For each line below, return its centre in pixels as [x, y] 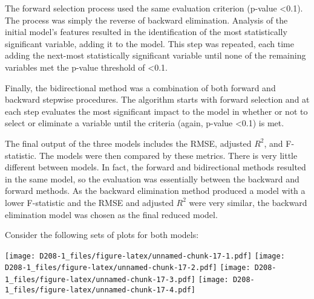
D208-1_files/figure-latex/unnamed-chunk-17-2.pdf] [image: [128, 268]
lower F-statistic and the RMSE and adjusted [89, 202]
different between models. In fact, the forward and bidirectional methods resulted [155, 167]
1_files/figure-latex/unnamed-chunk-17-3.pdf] [100, 280]
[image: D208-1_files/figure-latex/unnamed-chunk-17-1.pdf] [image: [145, 256]
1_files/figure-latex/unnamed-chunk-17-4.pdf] [100, 290]
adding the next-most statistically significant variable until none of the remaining [155, 55]
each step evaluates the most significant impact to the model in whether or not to [156, 111]
